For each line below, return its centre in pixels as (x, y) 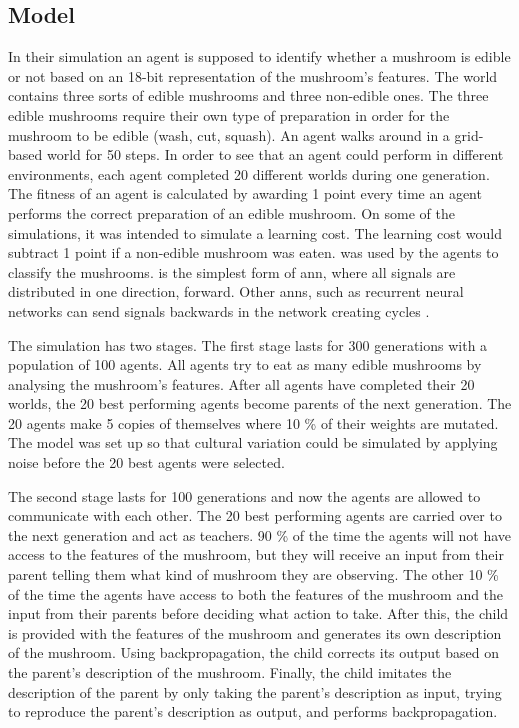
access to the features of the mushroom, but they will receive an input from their (256, 554)
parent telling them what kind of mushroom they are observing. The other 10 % (253, 574)
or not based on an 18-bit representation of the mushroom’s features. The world (253, 75)
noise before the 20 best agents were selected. (146, 462)
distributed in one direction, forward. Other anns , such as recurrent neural (236, 291)
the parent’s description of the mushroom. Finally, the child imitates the (230, 672)
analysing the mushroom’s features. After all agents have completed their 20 (241, 383)
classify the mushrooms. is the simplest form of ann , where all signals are (232, 271)
